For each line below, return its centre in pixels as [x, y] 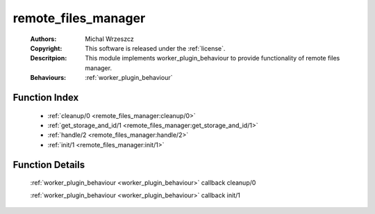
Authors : [43, 39]
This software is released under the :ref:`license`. [155, 48]
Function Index [46, 97]
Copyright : [46, 48]
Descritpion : [49, 58]
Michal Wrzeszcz [110, 39]
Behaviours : [48, 78]
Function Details [49, 164]
